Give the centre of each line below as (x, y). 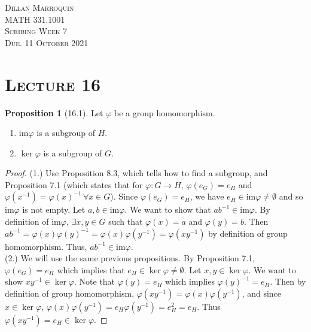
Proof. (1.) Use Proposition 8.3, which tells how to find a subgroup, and (136, 173)
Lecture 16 (53, 84)
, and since (262, 293)
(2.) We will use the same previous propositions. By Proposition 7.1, (130, 258)
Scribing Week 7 (36, 31)
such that (126, 221)
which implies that (91, 269)
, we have (207, 196)
